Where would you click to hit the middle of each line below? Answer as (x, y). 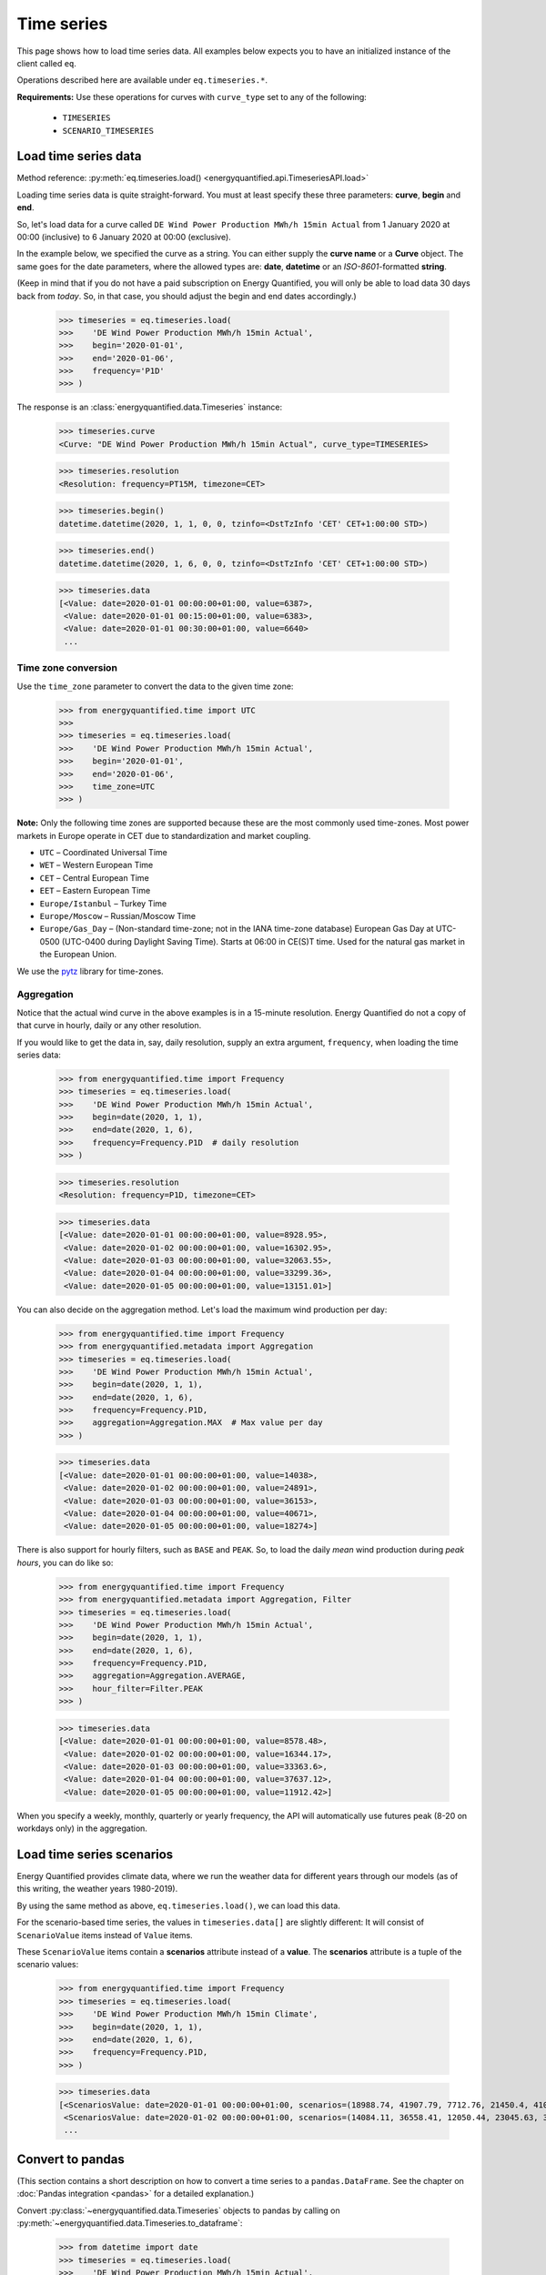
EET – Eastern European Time (95, 891)
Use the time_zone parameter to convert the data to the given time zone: (155, 686)
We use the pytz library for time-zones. (90, 971)
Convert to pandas (71, 2159)
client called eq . (47, 63)
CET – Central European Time (94, 877)
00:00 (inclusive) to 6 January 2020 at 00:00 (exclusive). (124, 237)
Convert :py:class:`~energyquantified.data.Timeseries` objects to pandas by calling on (178, 2210)
